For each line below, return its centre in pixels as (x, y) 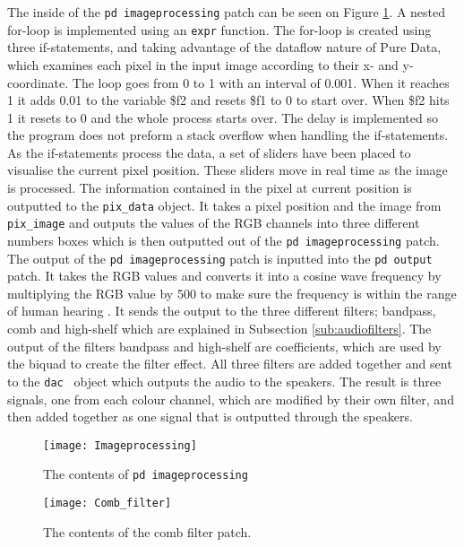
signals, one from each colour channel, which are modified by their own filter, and (231, 399)
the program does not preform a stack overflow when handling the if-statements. (228, 135)
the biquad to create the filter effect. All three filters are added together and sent (230, 364)
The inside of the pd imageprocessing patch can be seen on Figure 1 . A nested (227, 12)
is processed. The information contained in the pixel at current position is (210, 188)
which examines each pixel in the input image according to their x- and (203, 64)
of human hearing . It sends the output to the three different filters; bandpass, (222, 311)
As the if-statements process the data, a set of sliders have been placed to (209, 152)
